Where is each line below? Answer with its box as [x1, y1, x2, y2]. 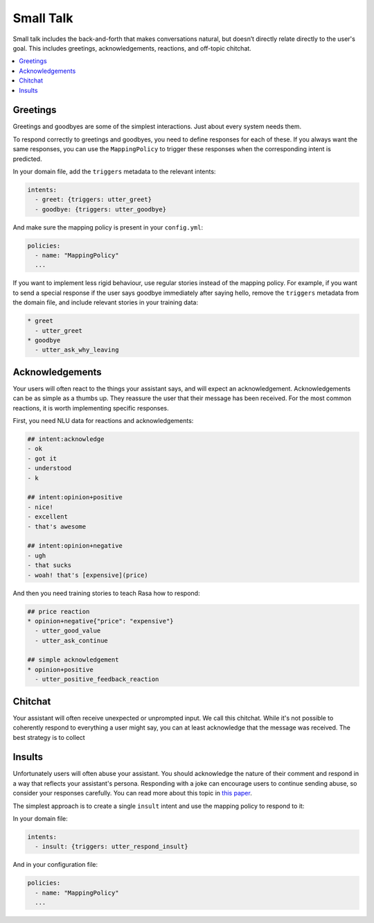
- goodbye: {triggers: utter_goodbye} [35, 205, 166, 213]
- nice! [27, 503, 53, 511]
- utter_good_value [35, 627, 101, 635]
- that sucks [27, 562, 72, 569]
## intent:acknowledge [27, 435, 105, 443]
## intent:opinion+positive [27, 493, 123, 501]
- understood [27, 465, 72, 472]
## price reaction [27, 607, 90, 615]
